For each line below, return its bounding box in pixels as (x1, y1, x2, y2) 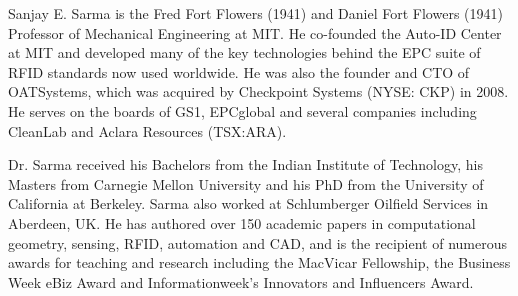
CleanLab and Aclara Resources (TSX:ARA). (8, 120, 287, 141)
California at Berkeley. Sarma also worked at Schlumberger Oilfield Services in (8, 193, 489, 214)
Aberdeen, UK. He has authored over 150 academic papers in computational (8, 212, 476, 233)
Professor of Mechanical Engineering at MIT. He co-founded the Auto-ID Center (8, 22, 502, 43)
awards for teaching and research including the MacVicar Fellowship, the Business (8, 252, 511, 273)
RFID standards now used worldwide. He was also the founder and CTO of (8, 61, 470, 82)
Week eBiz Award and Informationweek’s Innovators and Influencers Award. (8, 271, 474, 292)
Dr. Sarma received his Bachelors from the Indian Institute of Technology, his (8, 154, 483, 175)
